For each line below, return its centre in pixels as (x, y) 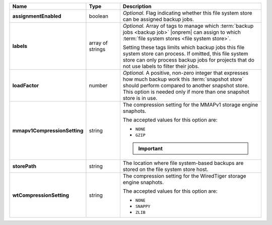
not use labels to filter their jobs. (161, 66)
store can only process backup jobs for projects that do (188, 60)
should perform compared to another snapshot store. (186, 86)
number (98, 86)
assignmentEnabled (37, 16)
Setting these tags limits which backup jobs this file (184, 47)
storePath (24, 166)
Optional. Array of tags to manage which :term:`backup (188, 26)
